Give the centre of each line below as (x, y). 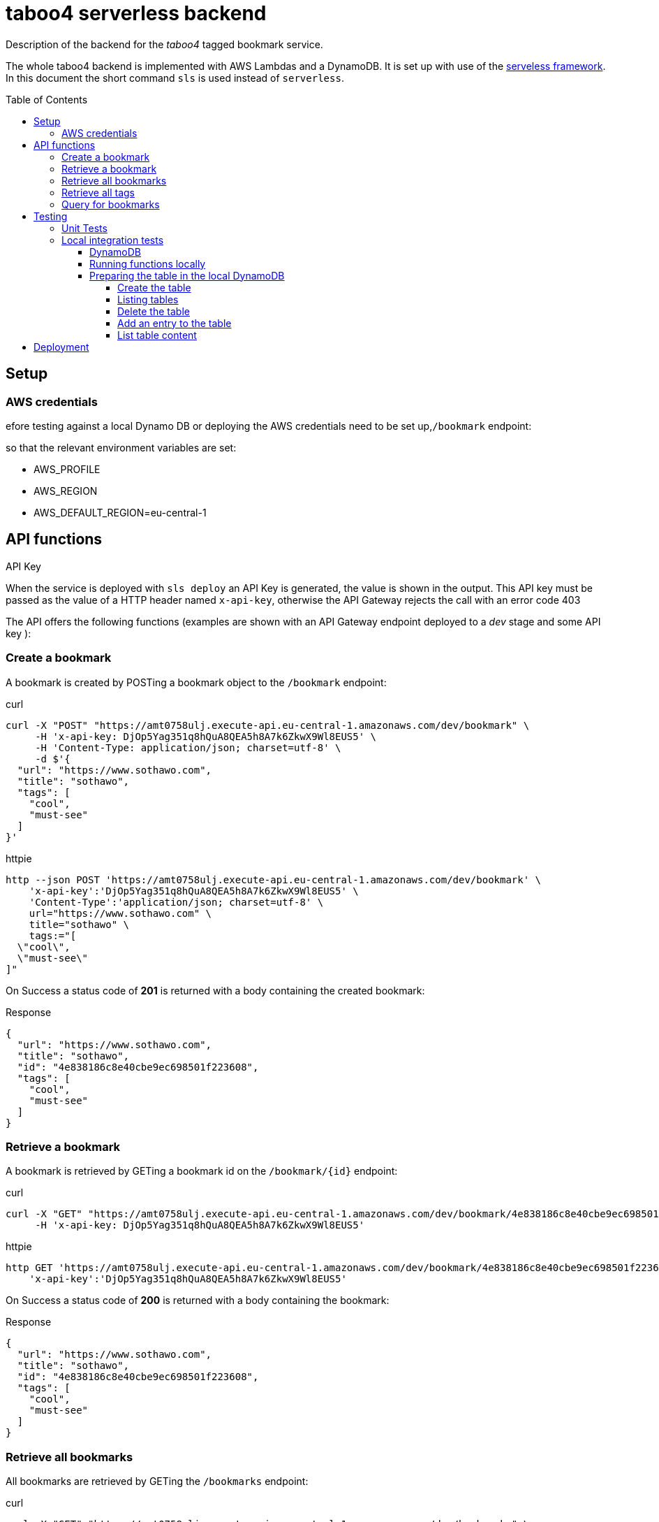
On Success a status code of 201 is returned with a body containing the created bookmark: (215, 990)
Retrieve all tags (98, 192)
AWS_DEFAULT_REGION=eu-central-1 (120, 512)
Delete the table (154, 311)
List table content (157, 335)
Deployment (61, 347)
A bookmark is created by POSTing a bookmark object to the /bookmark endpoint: (196, 682)
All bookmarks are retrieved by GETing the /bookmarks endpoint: (157, 1481)
